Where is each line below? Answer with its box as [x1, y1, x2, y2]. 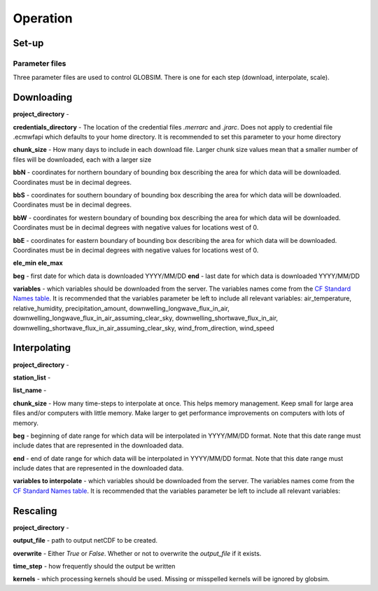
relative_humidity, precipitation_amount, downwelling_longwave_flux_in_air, [13, 304, 230, 312]
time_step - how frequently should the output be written [13, 562, 176, 570]
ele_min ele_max [13, 259, 63, 267]
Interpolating [13, 342, 71, 354]
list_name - [13, 386, 47, 395]
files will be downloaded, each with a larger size [13, 155, 152, 164]
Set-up [13, 37, 44, 49]
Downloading [13, 92, 73, 104]
